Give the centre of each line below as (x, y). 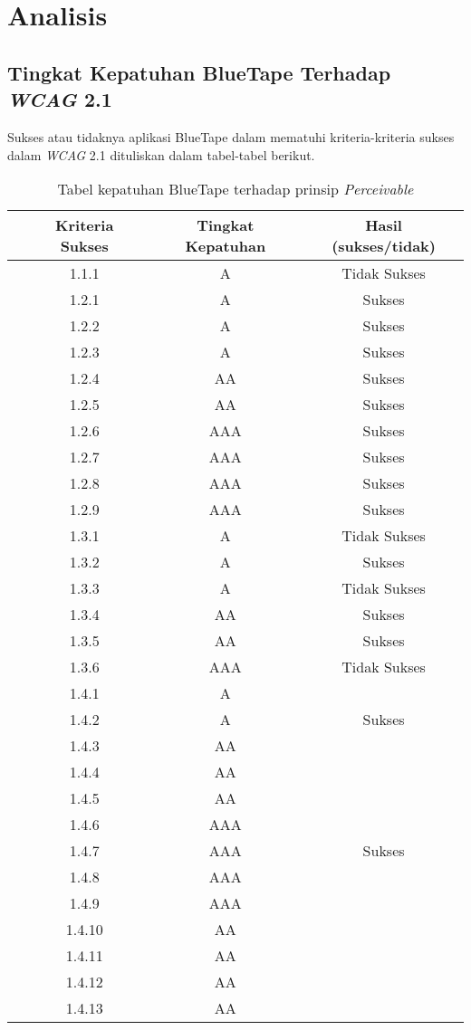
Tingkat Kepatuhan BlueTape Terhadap (199, 72)
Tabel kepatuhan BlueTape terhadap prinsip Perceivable (235, 189)
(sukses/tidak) (384, 246)
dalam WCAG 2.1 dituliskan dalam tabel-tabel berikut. (161, 154)
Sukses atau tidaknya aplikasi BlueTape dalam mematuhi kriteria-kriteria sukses (231, 136)
